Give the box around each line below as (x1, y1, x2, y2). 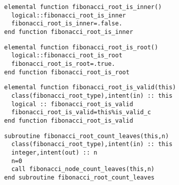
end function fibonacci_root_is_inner (4, 28, 133, 35)
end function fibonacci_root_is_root (4, 68, 129, 76)
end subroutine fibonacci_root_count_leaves (4, 174, 154, 181)
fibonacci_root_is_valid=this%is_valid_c (11, 109, 151, 116)
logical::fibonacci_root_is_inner (11, 11, 126, 19)
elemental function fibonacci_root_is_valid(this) (4, 84, 176, 91)
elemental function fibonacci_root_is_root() (4, 43, 158, 51)
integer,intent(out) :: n (11, 149, 97, 156)
